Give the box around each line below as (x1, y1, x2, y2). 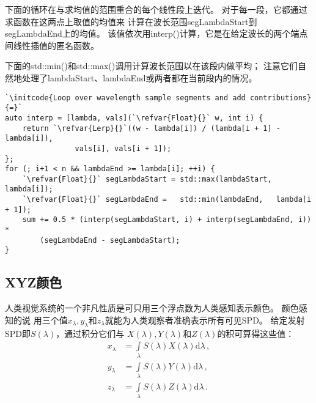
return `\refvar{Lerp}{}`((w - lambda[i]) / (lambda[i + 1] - (22, 124, 281, 133)
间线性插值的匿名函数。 (5, 39, 99, 51)
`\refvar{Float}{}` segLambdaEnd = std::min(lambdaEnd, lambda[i (22, 195, 312, 204)
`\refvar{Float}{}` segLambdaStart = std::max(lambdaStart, (22, 174, 272, 183)
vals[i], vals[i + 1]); (75, 144, 172, 153)
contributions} (249, 93, 312, 102)
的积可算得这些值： (217, 327, 295, 339)
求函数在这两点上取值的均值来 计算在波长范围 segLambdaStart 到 (5, 15, 257, 28)
